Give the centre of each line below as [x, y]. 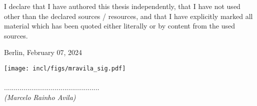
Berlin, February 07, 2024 [43, 52]
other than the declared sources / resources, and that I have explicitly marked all [128, 16]
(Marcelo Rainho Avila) [40, 97]
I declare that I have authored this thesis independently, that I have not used [122, 6]
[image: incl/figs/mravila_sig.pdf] [65, 68]
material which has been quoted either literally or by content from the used [119, 26]
